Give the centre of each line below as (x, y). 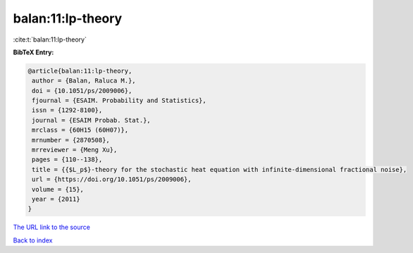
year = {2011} (56, 199)
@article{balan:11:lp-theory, (80, 71)
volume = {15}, (58, 189)
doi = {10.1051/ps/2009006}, (82, 91)
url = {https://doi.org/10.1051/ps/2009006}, (112, 179)
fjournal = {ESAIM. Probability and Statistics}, (119, 101)
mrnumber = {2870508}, (71, 140)
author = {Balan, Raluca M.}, (84, 81)
